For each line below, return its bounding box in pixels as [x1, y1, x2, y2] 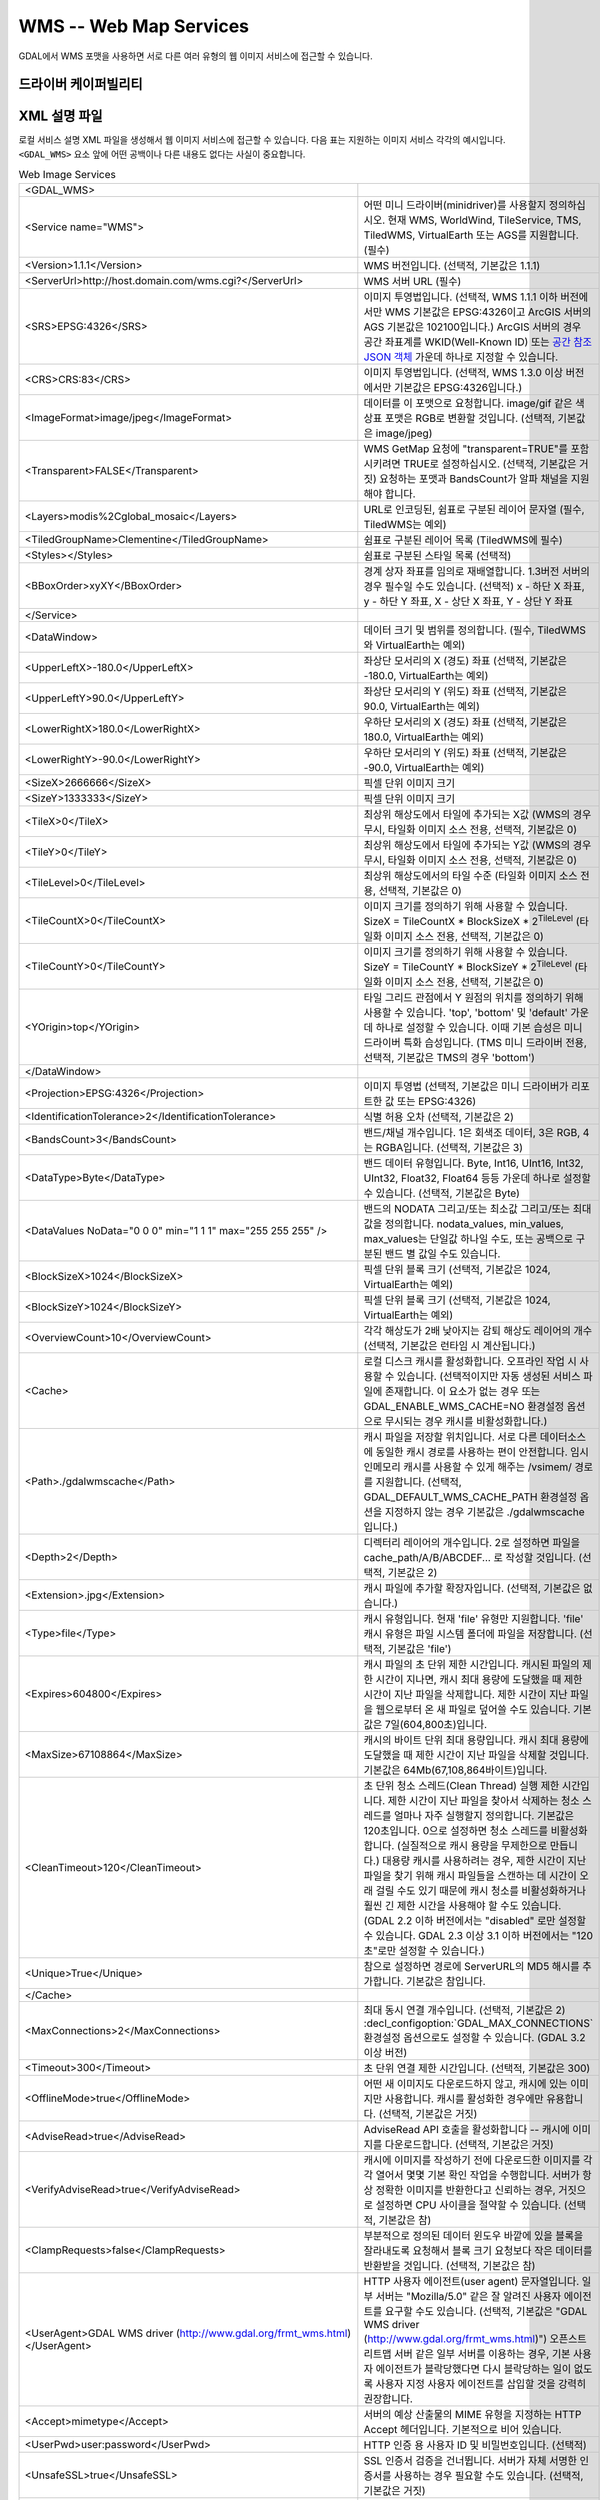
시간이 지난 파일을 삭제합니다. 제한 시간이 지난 [363, 1687, 569, 1701]
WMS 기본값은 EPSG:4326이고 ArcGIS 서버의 [385, 305, 592, 319]
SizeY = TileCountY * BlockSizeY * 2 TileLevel [363, 958, 572, 974]
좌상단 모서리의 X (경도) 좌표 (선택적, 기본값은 [363, 653, 568, 667]
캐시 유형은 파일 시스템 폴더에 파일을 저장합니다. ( [363, 1626, 584, 1640]
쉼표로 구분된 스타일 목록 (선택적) [363, 548, 512, 562]
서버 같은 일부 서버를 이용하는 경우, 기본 [393, 2346, 571, 2360]
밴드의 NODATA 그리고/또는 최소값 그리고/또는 [363, 1201, 571, 1215]
